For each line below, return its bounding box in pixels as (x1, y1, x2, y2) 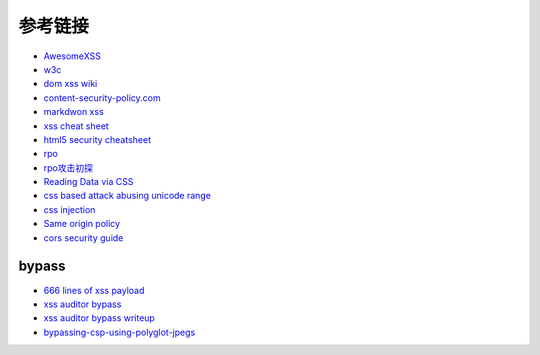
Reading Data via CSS (43, 176, 134, 188)
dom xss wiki (43, 78, 98, 90)
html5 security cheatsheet (43, 133, 152, 145)
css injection (43, 203, 96, 215)
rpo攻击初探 (43, 161, 94, 174)
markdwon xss (43, 106, 104, 118)
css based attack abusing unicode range (43, 190, 212, 202)
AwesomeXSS (43, 50, 102, 62)
